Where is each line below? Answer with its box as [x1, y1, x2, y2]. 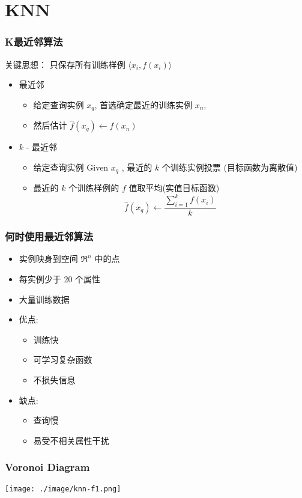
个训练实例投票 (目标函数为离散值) [162, 160, 298, 173]
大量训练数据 [19, 293, 70, 305]
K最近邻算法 [5, 34, 63, 49]
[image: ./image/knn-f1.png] [5, 484, 121, 493]
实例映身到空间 [19, 252, 78, 265]
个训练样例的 [68, 181, 119, 194]
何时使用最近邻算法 [5, 229, 94, 244]
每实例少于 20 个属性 [19, 273, 101, 285]
